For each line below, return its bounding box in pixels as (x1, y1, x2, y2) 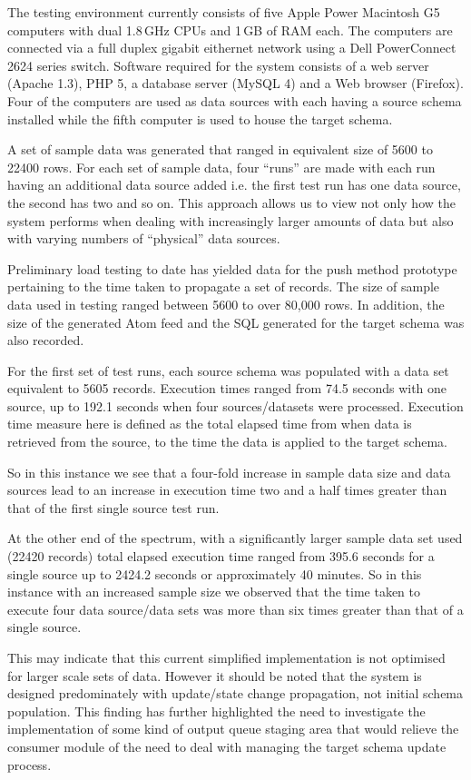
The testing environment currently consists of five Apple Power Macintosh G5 (7, 3, 440, 21)
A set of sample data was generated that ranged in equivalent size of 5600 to (7, 140, 433, 159)
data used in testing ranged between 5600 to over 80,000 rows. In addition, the (7, 294, 445, 313)
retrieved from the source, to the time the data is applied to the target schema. (7, 432, 447, 451)
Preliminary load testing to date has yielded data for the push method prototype (7, 259, 457, 278)
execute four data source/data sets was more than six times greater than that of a (7, 599, 464, 618)
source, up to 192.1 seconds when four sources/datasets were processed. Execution (7, 396, 464, 415)
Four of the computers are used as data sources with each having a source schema (7, 91, 462, 110)
